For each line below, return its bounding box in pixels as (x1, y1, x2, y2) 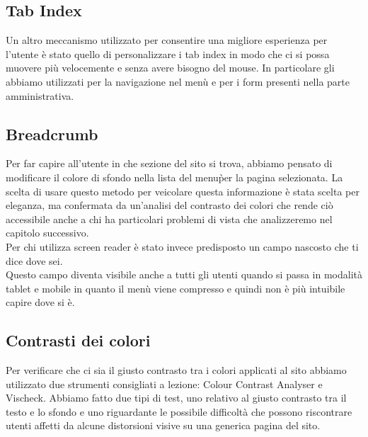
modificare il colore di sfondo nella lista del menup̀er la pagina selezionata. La (6, 169, 343, 184)
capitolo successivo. (6, 225, 89, 240)
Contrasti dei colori (6, 329, 151, 351)
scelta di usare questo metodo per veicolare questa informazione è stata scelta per (6, 183, 360, 198)
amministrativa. (6, 88, 74, 103)
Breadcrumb (6, 123, 98, 144)
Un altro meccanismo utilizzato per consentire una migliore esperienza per (6, 33, 328, 47)
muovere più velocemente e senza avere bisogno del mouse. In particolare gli (6, 60, 335, 75)
